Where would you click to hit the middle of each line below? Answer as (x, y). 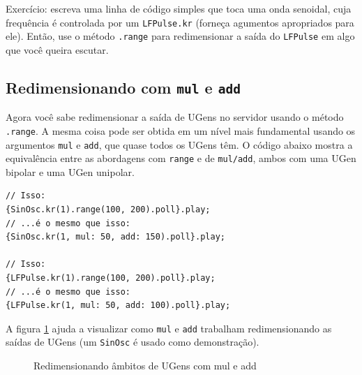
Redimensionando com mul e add (123, 87)
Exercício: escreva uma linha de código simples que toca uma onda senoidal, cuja (179, 8)
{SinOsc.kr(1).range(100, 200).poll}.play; (108, 210)
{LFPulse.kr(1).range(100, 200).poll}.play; (111, 278)
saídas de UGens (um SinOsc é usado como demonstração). (133, 342)
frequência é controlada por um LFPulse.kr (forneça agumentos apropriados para (180, 22)
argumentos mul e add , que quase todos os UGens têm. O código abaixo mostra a (179, 144)
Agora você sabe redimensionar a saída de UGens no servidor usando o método (175, 117)
